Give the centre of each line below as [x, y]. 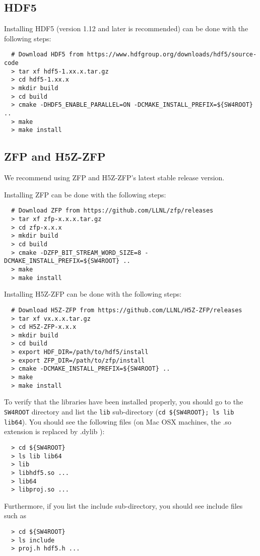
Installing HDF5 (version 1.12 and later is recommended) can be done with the [126, 28]
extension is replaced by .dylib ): [54, 431]
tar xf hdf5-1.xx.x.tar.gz [63, 71]
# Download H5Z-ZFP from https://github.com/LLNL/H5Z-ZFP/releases [127, 310]
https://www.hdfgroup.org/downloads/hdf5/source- [172, 55]
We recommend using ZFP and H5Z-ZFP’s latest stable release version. [114, 178]
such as [15, 515]
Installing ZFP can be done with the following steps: [85, 194]
